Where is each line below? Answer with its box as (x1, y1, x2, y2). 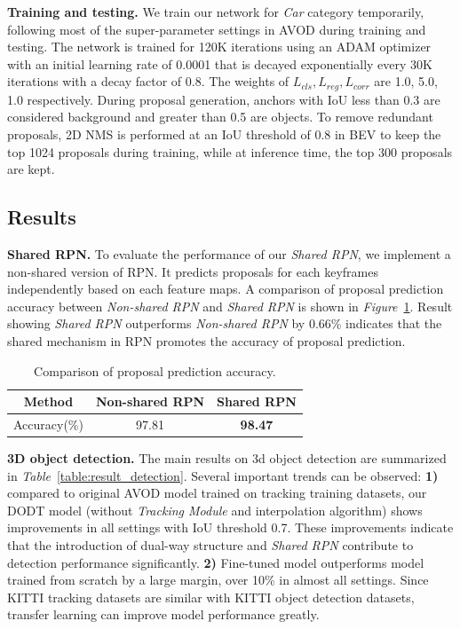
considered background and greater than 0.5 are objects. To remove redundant (7, 107, 433, 126)
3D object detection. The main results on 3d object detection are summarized (7, 449, 447, 468)
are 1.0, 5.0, (374, 72, 438, 90)
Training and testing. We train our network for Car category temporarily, (7, 3, 424, 20)
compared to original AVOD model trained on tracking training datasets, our (7, 484, 427, 502)
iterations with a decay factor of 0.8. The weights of (7, 72, 289, 90)
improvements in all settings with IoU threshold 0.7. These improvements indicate (7, 518, 454, 537)
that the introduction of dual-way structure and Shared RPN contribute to (7, 536, 414, 554)
